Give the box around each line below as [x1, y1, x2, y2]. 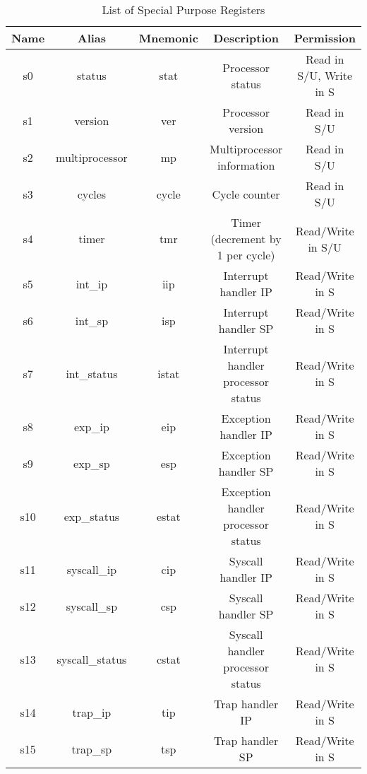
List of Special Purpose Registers [102, 1, 265, 18]
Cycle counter [212, 185, 280, 202]
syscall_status [56, 650, 127, 667]
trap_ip [72, 703, 112, 720]
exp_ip [74, 418, 109, 435]
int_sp [75, 312, 109, 329]
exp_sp [73, 455, 110, 471]
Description [213, 30, 279, 46]
